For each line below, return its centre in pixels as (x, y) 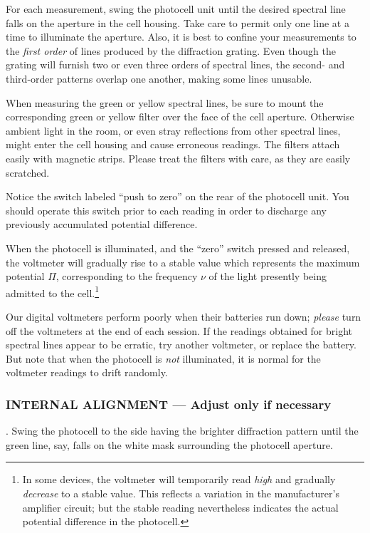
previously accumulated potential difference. (102, 224)
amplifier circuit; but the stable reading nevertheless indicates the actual (180, 507)
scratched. (28, 172)
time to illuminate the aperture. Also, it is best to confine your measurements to (181, 37)
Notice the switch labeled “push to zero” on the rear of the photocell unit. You (178, 196)
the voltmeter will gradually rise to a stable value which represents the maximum (183, 262)
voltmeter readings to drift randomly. (87, 372)
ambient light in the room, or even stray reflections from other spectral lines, (173, 130)
